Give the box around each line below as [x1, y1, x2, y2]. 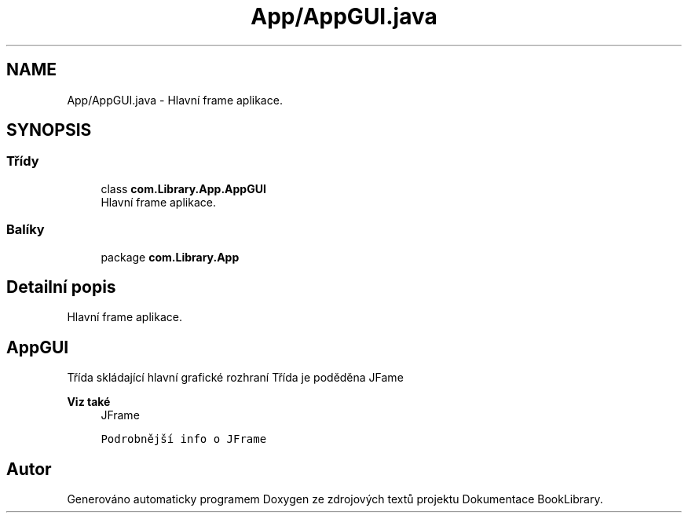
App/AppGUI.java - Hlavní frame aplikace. [67, 93, 283, 107]
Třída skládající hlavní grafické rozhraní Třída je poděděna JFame [67, 371, 404, 385]
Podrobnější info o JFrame [101, 433, 267, 446]
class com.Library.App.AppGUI [101, 181, 266, 196]
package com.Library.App [101, 250, 240, 264]
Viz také [67, 395, 111, 409]
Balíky [6, 221, 45, 238]
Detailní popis [6, 276, 116, 297]
